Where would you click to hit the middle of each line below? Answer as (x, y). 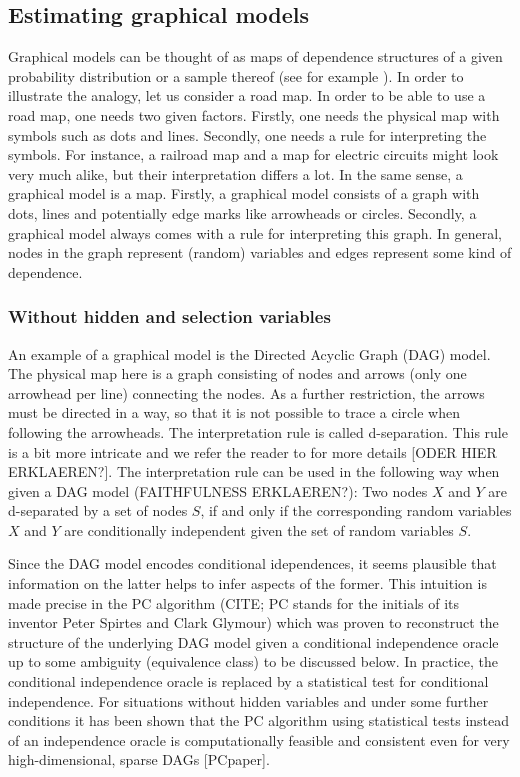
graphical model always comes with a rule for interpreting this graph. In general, (255, 232)
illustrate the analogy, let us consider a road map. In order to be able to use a (247, 95)
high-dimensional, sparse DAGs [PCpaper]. (139, 759)
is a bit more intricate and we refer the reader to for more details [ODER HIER (252, 451)
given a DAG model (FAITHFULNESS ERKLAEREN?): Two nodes (218, 490)
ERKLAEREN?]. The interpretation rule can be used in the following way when (254, 471)
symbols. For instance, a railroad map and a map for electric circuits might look (253, 154)
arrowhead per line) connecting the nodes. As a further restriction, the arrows (246, 392)
